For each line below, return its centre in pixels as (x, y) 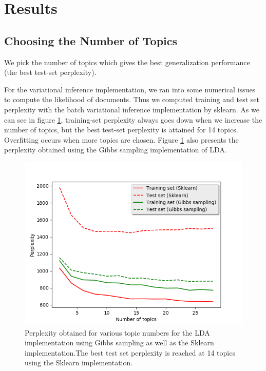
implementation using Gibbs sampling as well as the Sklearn (119, 343)
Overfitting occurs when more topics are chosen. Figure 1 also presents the (121, 139)
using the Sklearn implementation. (79, 363)
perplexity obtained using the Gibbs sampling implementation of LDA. (116, 150)
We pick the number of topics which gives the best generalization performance (127, 62)
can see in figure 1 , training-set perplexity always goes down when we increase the (133, 119)
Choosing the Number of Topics (91, 40)
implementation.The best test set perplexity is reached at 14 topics (130, 352)
